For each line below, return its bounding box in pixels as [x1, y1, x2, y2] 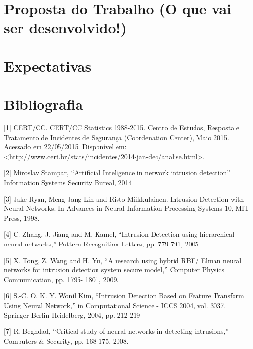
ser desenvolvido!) [4, 18, 127, 38]
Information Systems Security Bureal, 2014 [4, 177, 132, 187]
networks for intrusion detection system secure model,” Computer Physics [4, 265, 225, 275]
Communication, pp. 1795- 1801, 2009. [4, 274, 119, 284]
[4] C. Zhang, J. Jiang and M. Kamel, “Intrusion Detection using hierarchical [4, 229, 234, 239]
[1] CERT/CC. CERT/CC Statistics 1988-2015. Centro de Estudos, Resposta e [4, 123, 240, 133]
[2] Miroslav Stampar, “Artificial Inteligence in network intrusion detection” [4, 167, 230, 178]
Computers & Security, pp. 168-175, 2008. [4, 335, 129, 346]
